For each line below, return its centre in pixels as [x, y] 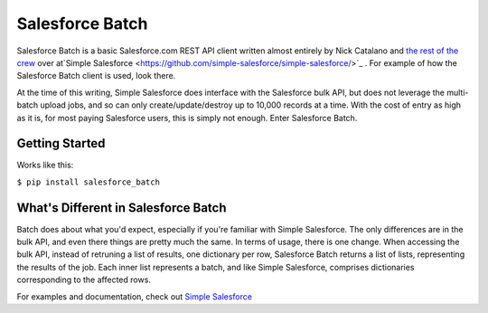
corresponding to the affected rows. [84, 280]
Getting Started [61, 143]
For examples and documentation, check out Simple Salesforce [135, 296]
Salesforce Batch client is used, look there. [96, 76]
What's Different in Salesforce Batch [122, 208]
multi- [457, 92]
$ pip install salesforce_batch [88, 182]
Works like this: [45, 165]
